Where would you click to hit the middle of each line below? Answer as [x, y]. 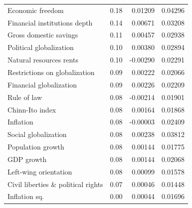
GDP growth [27, 159]
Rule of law [25, 97]
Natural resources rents [43, 60]
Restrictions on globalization [51, 72]
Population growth [36, 147]
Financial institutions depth [50, 22]
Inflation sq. [26, 196]
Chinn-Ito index [32, 109]
